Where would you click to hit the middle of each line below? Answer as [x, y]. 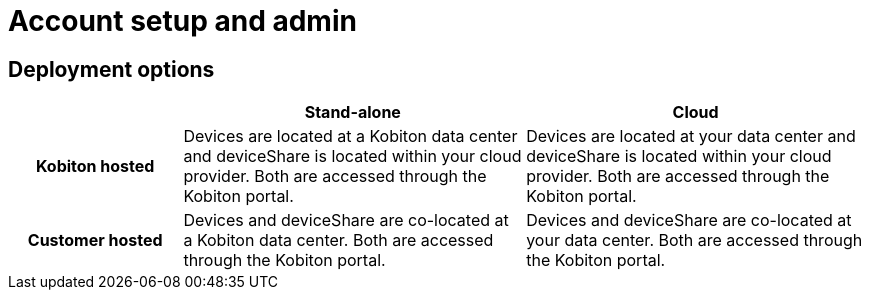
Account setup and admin [182, 21]
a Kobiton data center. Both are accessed [338, 240]
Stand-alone [352, 112]
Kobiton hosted [95, 166]
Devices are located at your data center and [691, 136]
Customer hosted [95, 240]
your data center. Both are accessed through [694, 240]
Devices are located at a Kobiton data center [350, 136]
